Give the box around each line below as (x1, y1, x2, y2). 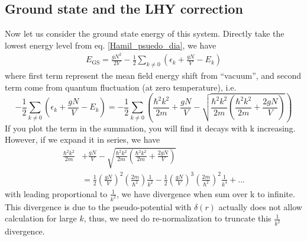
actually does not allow (218, 200, 302, 213)
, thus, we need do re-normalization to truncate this (83, 212, 272, 224)
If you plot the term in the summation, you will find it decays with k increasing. (5, 121, 296, 134)
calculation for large (5, 212, 77, 224)
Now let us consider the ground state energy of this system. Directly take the (5, 27, 285, 40)
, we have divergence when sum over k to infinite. (117, 187, 295, 200)
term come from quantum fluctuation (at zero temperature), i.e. (5, 81, 237, 93)
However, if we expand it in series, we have (5, 133, 160, 146)
